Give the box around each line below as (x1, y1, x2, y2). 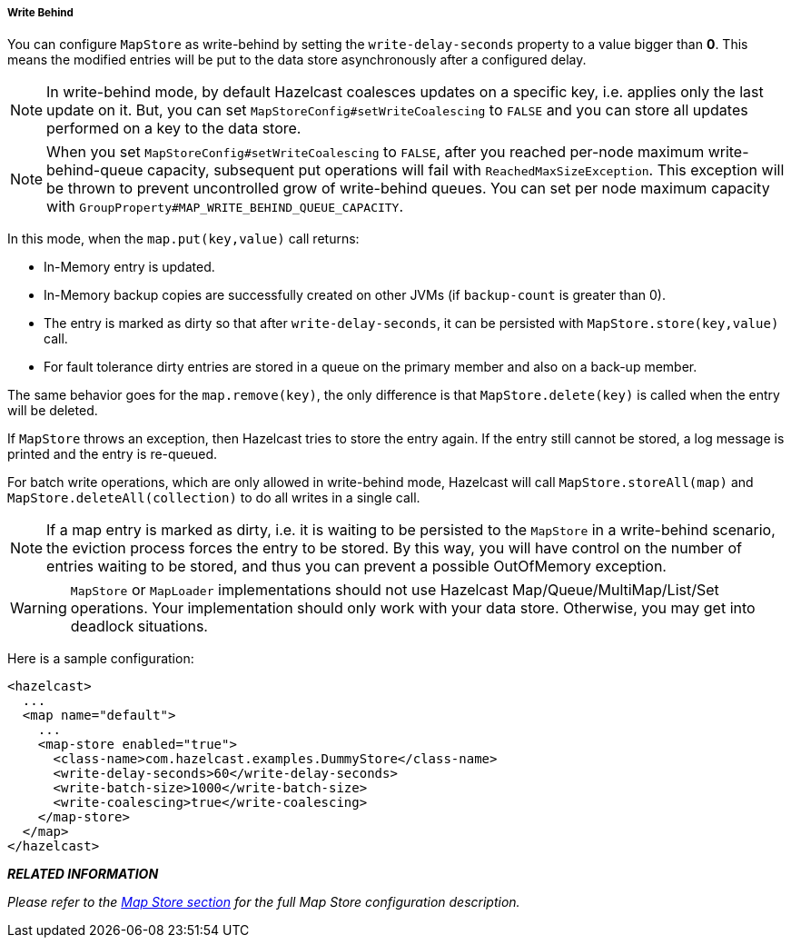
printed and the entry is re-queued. (7, 446, 218, 463)
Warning (10, 599, 67, 618)
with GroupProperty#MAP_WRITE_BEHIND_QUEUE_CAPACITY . (46, 197, 404, 216)
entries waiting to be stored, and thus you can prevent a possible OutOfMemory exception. (46, 557, 667, 576)
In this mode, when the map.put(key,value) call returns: (7, 231, 360, 247)
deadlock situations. (70, 617, 208, 636)
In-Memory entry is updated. (44, 259, 215, 275)
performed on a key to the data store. (46, 119, 302, 138)
